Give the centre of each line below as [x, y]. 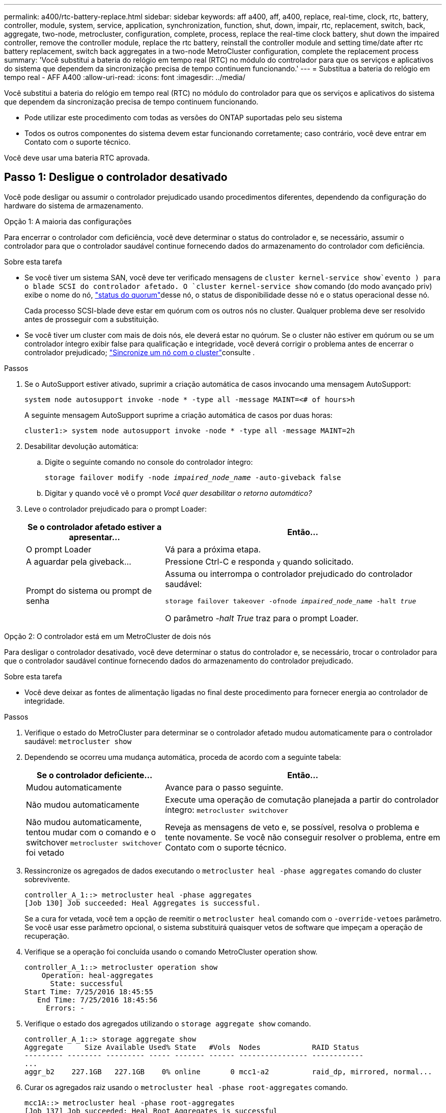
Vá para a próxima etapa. [213, 549]
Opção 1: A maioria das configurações [68, 221]
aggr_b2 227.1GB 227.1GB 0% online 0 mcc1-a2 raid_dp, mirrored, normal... [228, 1071]
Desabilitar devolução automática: [81, 446]
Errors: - [65, 1008]
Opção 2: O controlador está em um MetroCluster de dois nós [108, 636]
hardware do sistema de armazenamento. [74, 205]
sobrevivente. [47, 879]
